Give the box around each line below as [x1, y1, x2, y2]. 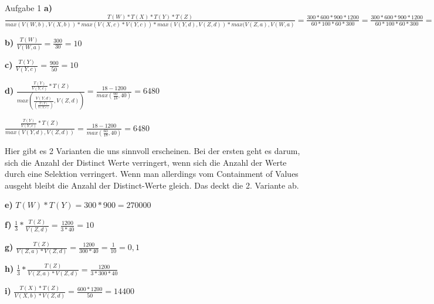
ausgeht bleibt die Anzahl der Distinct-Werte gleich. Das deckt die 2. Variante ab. [5, 179, 299, 191]
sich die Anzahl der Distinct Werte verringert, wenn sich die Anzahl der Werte [5, 156, 287, 168]
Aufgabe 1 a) [5, 2, 52, 13]
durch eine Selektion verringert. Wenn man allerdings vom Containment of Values [5, 168, 299, 180]
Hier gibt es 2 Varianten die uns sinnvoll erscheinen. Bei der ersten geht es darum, [5, 145, 300, 157]
